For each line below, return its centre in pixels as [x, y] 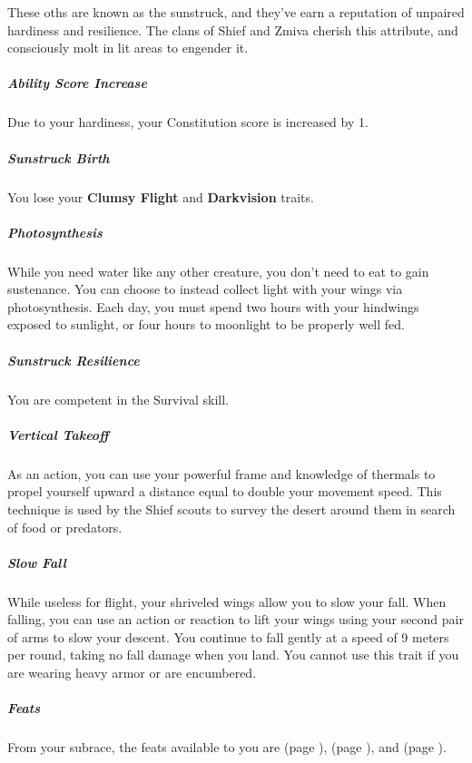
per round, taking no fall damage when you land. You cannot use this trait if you [233, 655]
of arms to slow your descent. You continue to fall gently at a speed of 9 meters [228, 636]
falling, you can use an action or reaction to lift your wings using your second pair [236, 619]
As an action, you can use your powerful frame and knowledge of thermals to [221, 473]
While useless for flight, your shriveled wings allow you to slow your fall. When [227, 601]
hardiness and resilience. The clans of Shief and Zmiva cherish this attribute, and [233, 29]
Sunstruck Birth [59, 157]
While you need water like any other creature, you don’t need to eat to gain [218, 271]
